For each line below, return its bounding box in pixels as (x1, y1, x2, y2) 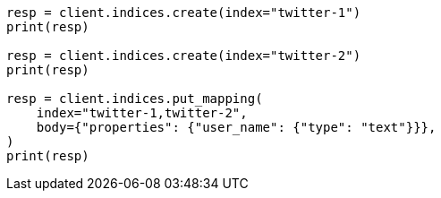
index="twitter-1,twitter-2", (36, 106, 248, 120)
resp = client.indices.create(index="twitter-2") (6, 48, 361, 63)
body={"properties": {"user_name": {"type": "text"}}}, (36, 120, 437, 134)
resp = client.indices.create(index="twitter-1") (6, 5, 361, 20)
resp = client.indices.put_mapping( (6, 91, 263, 106)
